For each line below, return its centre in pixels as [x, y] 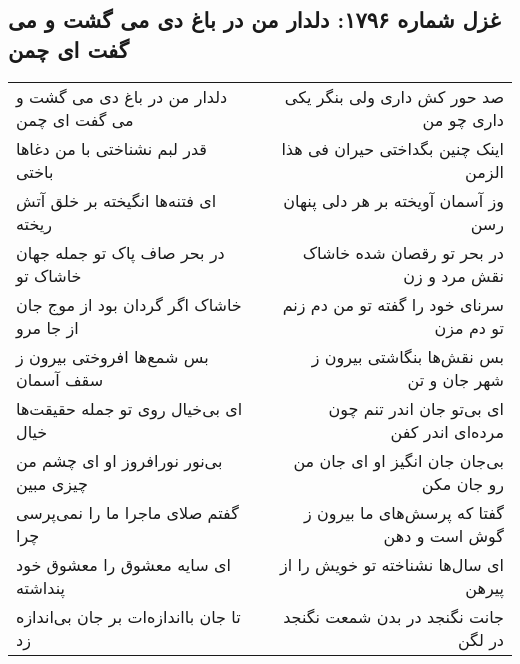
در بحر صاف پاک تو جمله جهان [120, 252]
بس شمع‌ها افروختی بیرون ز [112, 356]
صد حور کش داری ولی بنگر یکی [394, 96]
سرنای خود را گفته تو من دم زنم [393, 304]
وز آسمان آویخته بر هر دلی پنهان [393, 200]
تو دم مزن [469, 327]
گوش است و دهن [443, 535]
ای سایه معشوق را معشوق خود [123, 564]
